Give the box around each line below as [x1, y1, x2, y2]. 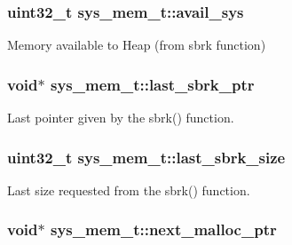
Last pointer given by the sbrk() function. [7, 108, 234, 127]
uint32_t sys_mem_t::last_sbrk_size [7, 146, 286, 168]
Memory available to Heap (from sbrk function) [7, 36, 266, 54]
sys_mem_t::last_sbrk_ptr [50, 73, 255, 95]
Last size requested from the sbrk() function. [7, 180, 250, 199]
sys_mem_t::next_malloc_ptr [50, 218, 277, 241]
